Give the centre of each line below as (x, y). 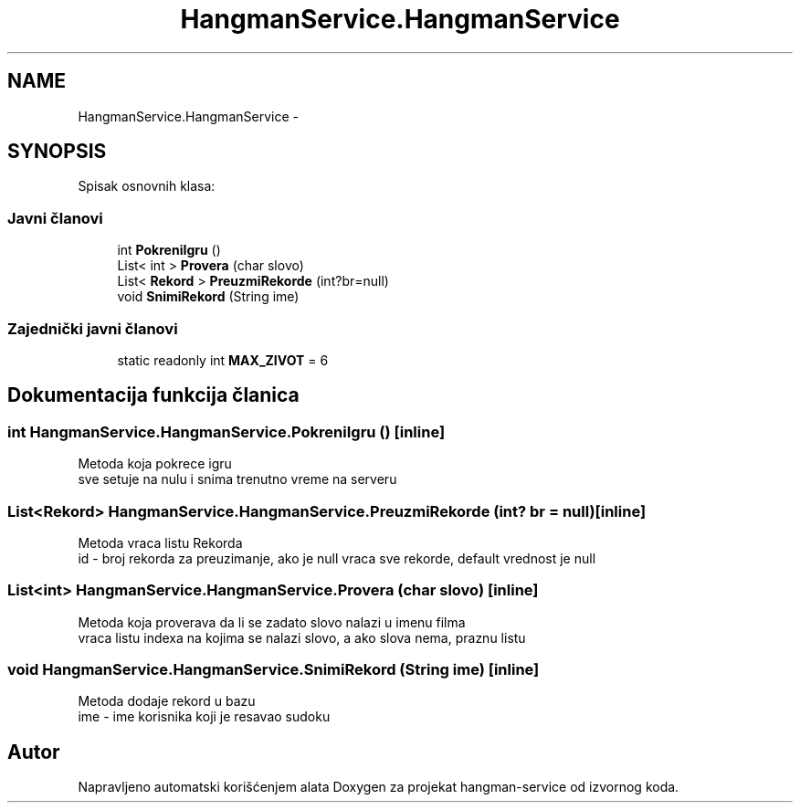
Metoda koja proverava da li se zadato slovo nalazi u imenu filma (272, 622)
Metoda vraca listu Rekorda (160, 542)
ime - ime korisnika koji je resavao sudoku (204, 717)
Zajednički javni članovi (93, 328)
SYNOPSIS (57, 152)
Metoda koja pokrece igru (155, 464)
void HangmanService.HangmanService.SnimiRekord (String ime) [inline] (274, 670)
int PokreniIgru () (169, 250)
